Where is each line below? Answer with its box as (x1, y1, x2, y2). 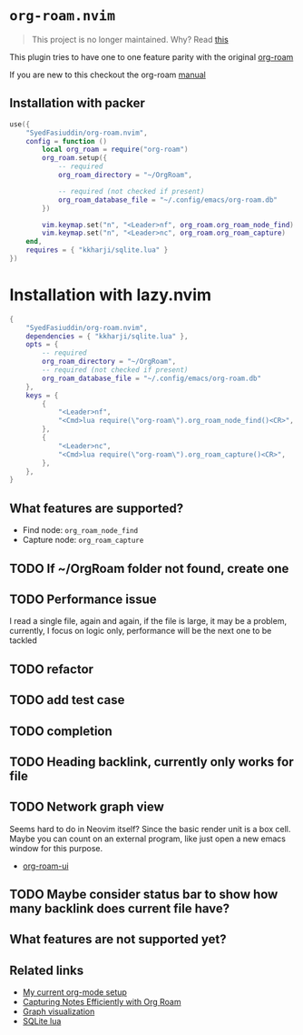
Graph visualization (22, 1006, 95, 1017)
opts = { (25, 340, 59, 349)
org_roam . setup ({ (42, 154, 107, 163)
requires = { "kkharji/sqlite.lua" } (25, 246, 169, 255)
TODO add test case (9, 692, 125, 708)
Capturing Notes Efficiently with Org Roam (22, 997, 181, 1008)
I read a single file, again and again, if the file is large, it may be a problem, (9, 616, 288, 627)
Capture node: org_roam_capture (22, 535, 144, 546)
